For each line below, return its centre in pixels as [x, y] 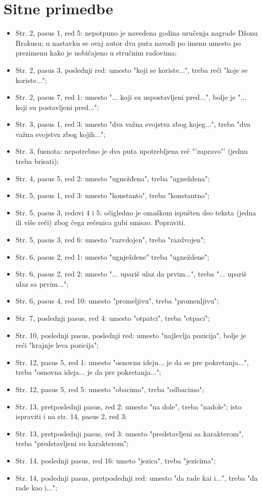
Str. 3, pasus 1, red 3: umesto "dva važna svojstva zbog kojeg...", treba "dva [133, 124]
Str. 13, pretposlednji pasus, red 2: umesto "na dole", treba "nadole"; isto [128, 406]
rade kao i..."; [36, 488]
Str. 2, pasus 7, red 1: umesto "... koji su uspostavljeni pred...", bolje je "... [131, 97]
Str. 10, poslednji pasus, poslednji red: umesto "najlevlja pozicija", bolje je [131, 335]
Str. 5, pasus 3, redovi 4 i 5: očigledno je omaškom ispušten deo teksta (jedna [136, 212]
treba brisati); [37, 161]
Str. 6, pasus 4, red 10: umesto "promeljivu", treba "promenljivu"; [117, 301]
